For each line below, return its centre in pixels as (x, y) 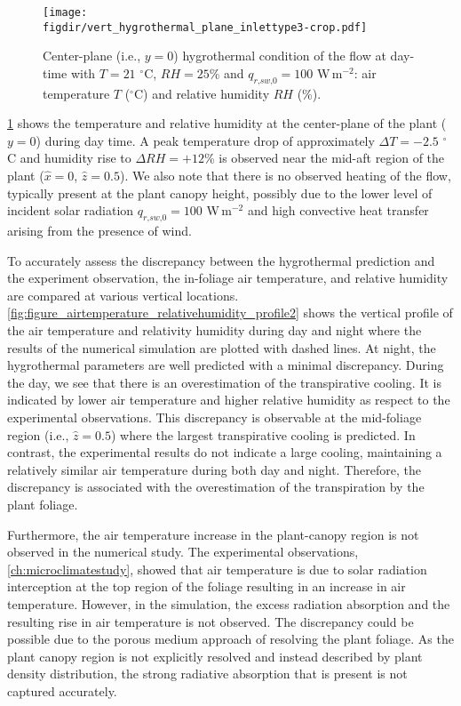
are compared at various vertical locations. (123, 295)
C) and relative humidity (202, 93)
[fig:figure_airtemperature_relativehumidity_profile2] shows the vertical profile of (230, 313)
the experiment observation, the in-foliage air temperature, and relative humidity (228, 278)
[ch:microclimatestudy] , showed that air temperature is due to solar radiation (217, 569)
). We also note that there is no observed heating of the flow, (285, 176)
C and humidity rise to (69, 158)
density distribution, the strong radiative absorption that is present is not (207, 674)
